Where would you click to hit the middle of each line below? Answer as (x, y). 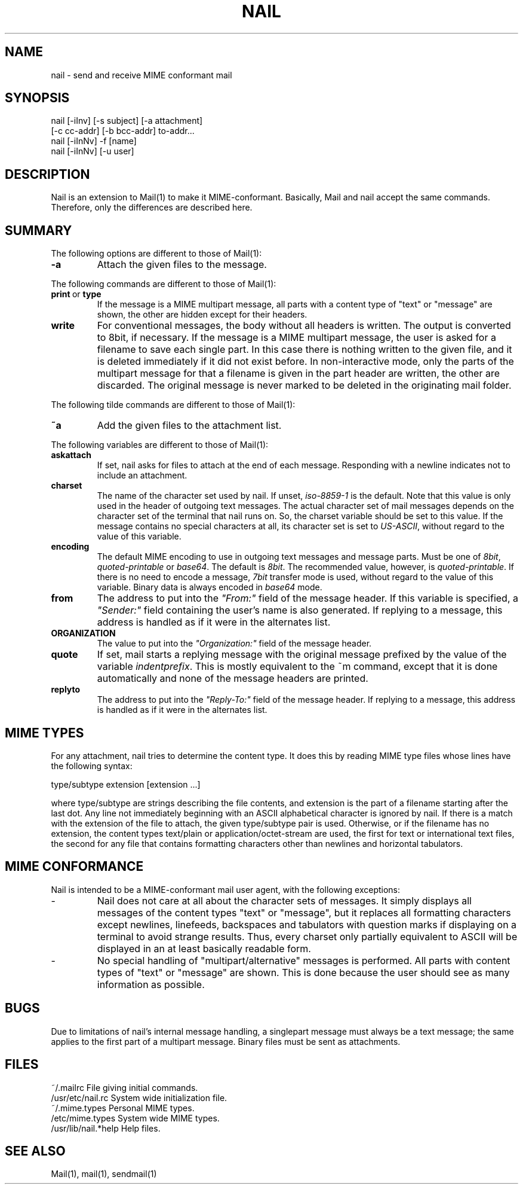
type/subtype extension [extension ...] (126, 784)
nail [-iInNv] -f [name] (94, 141)
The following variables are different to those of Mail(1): (160, 445)
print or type (76, 294)
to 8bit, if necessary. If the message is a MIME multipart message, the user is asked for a (296, 338)
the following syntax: (92, 766)
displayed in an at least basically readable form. (204, 948)
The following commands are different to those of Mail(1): (164, 284)
